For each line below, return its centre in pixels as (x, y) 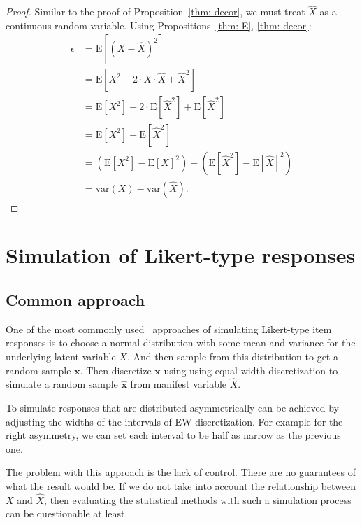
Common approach (75, 299)
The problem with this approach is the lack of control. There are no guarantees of (181, 472)
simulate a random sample (62, 384)
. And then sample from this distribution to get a (232, 356)
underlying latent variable (61, 356)
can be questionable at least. (67, 513)
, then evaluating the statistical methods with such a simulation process (198, 499)
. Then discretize (116, 370)
